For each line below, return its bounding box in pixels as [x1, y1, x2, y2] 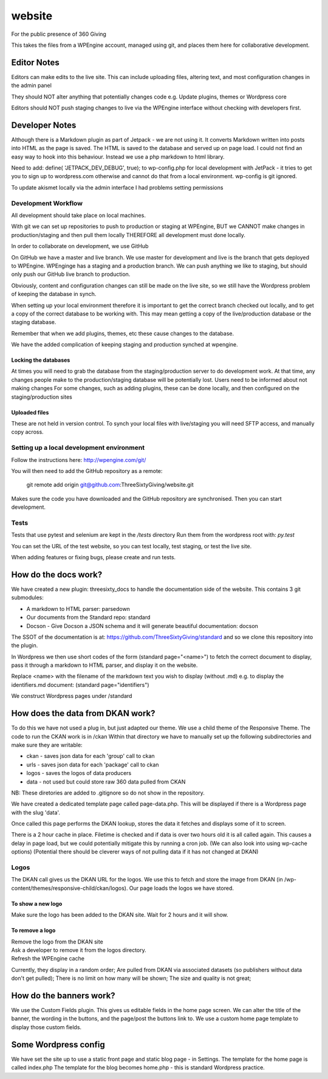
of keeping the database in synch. [11, 291, 97, 298]
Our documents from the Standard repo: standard [26, 614, 151, 621]
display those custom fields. [11, 1023, 82, 1030]
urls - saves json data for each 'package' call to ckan [26, 760, 159, 768]
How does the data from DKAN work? [11, 708, 155, 719]
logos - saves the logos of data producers [26, 770, 132, 777]
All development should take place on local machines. [11, 212, 146, 219]
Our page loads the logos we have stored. [129, 884, 234, 892]
